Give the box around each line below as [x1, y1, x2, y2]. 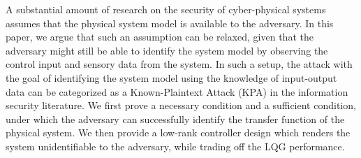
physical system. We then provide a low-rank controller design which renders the [6, 125, 351, 140]
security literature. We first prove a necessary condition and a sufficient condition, [6, 98, 356, 113]
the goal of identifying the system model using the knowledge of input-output [6, 70, 337, 85]
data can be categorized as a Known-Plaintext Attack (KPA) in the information [6, 84, 348, 99]
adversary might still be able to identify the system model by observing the [6, 43, 328, 57]
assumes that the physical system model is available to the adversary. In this [6, 15, 334, 30]
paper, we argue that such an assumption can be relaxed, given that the [6, 29, 314, 44]
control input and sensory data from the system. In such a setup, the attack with [6, 57, 353, 71]
